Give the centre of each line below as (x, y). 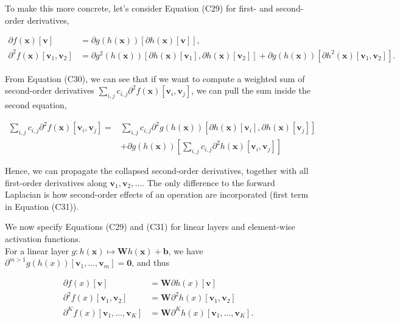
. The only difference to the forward (209, 182)
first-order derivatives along (56, 182)
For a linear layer (37, 250)
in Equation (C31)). (42, 206)
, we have (186, 250)
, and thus (151, 262)
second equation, (36, 105)
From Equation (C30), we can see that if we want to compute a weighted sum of (155, 78)
